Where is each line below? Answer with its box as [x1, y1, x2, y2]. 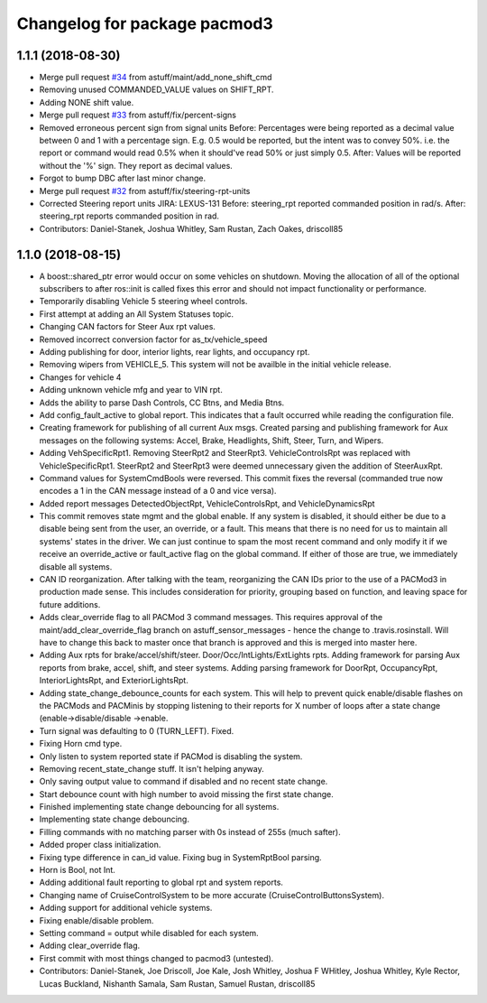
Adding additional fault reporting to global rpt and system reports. [39, 877, 284, 888]
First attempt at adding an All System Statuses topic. [39, 308, 234, 320]
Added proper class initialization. [39, 840, 161, 850]
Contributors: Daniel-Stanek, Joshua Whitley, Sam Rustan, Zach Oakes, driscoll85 [39, 223, 344, 234]
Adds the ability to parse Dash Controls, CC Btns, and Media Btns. [39, 397, 285, 408]
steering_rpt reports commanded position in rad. [39, 210, 220, 221]
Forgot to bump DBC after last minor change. [39, 172, 207, 184]
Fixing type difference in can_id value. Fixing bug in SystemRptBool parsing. [39, 851, 322, 862]
